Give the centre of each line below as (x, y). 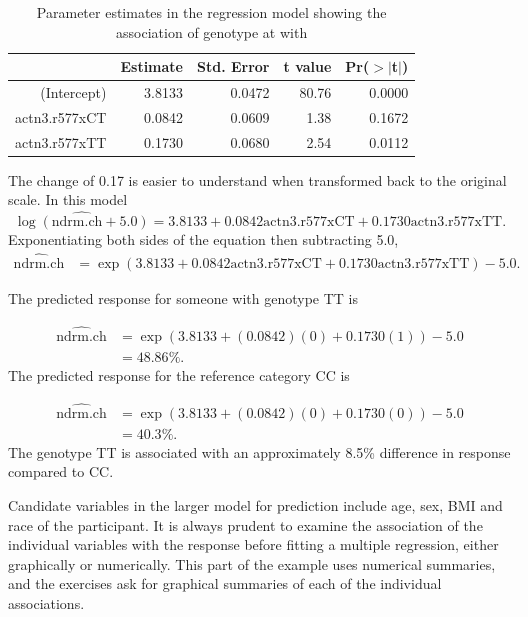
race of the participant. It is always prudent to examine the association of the (245, 524)
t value (307, 66)
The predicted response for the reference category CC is (179, 374)
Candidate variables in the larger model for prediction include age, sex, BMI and (255, 505)
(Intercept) (73, 92)
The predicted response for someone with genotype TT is (183, 298)
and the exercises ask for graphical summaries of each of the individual (225, 583)
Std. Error (233, 66)
